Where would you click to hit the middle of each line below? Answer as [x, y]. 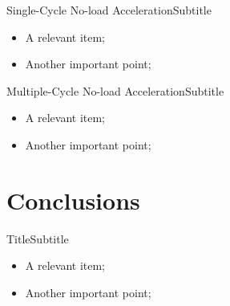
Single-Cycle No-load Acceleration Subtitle [109, 10]
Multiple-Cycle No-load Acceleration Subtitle [115, 90]
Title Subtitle [38, 238]
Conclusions [73, 200]
